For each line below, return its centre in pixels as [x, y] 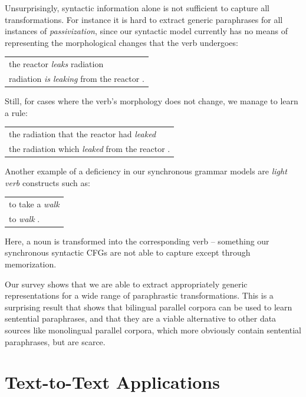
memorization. [31, 264]
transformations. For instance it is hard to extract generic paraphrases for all [144, 19]
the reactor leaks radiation [56, 64]
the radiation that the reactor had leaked [83, 134]
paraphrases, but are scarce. [55, 341]
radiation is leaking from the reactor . [77, 78]
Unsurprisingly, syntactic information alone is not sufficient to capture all [137, 8]
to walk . [24, 218]
